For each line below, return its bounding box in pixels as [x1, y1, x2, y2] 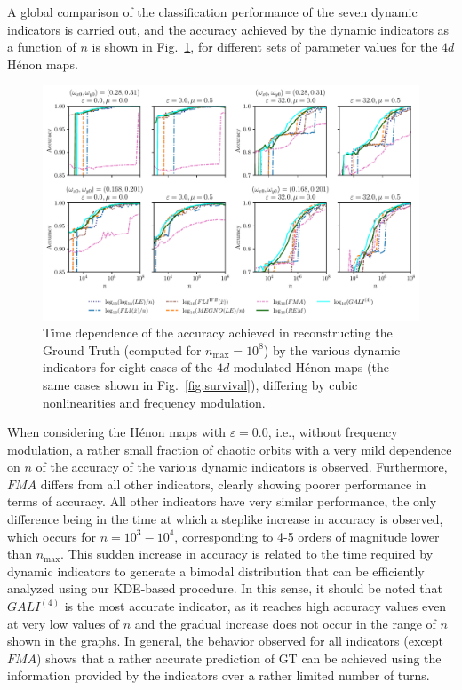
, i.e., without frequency [267, 423, 398, 441]
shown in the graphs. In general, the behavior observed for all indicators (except [7, 631, 443, 650]
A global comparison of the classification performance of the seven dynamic [7, 3, 418, 20]
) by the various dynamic [263, 340, 401, 359]
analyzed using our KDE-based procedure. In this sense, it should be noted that [7, 579, 442, 598]
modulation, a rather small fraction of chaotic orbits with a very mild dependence [7, 440, 452, 458]
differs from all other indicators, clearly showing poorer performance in [40, 474, 426, 493]
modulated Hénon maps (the [233, 358, 389, 377]
